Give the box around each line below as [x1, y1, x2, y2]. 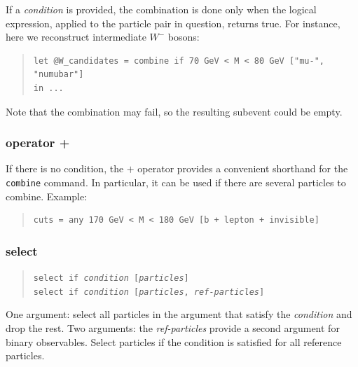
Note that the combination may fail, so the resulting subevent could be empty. [6, 104, 343, 118]
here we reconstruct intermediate [6, 29, 146, 44]
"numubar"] [33, 69, 84, 80]
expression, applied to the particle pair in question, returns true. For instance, [6, 15, 340, 30]
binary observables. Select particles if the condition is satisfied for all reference [6, 334, 342, 349]
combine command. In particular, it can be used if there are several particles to [6, 174, 346, 189]
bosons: [167, 29, 200, 44]
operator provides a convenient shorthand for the [137, 161, 348, 176]
